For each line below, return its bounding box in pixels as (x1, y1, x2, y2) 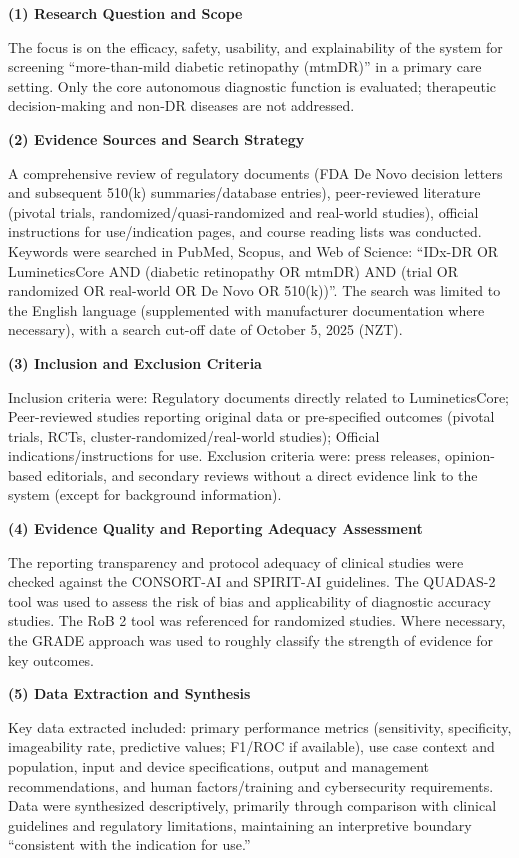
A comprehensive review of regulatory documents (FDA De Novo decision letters (8, 162, 503, 183)
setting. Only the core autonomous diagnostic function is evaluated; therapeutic (8, 75, 497, 96)
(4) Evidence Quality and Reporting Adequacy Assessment (8, 518, 423, 539)
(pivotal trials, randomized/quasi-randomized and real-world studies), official (8, 201, 479, 222)
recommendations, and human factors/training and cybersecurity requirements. (8, 775, 494, 796)
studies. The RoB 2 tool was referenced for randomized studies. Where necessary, (8, 610, 506, 631)
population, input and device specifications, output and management (8, 756, 429, 776)
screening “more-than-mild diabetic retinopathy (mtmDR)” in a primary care (8, 56, 482, 77)
